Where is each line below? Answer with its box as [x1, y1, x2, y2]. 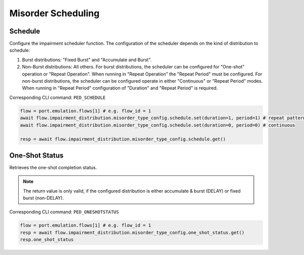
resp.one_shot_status [20, 237, 74, 243]
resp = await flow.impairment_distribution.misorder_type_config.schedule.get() [20, 136, 226, 142]
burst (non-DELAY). [23, 195, 64, 201]
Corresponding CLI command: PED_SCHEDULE [9, 94, 106, 100]
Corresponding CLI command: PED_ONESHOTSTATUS [9, 209, 119, 215]
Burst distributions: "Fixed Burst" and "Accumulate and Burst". [22, 56, 152, 63]
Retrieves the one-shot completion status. [9, 164, 97, 170]
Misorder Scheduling [9, 8, 100, 19]
